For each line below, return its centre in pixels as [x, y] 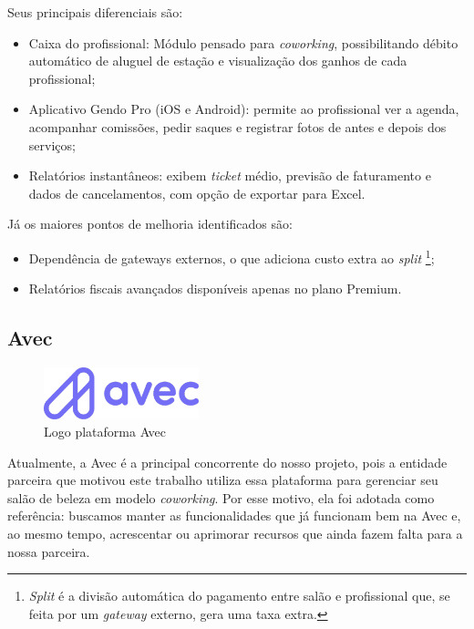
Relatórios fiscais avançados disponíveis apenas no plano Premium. [215, 289]
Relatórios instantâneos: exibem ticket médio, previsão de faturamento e [230, 175]
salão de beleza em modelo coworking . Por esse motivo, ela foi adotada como [221, 497]
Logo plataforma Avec [105, 432]
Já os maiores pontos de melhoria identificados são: [150, 224]
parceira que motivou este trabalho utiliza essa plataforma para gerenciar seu [223, 480]
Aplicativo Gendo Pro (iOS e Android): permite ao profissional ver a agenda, [244, 109]
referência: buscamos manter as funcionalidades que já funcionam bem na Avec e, [234, 516]
